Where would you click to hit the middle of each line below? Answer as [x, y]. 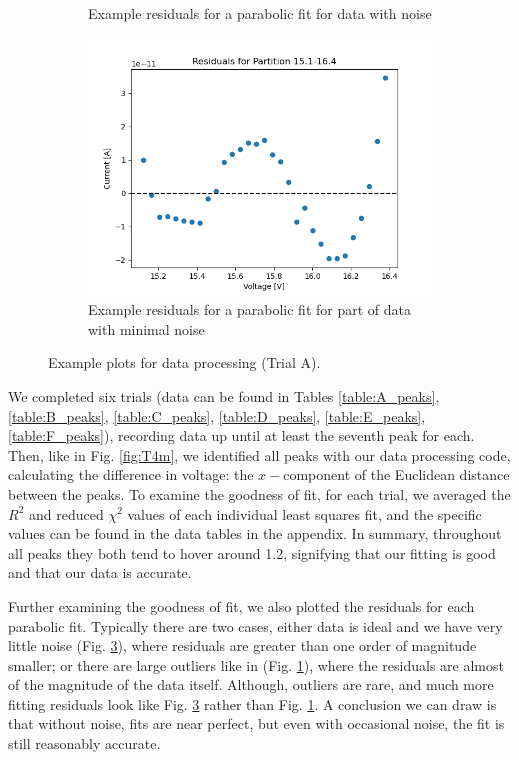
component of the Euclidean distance [396, 474]
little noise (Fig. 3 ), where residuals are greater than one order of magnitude [242, 645]
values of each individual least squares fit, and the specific [304, 513]
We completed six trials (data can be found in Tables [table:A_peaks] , [224, 395]
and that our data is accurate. [100, 572]
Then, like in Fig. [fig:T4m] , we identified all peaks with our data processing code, [259, 454]
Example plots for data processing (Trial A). [184, 362]
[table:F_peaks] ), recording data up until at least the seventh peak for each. [241, 435]
